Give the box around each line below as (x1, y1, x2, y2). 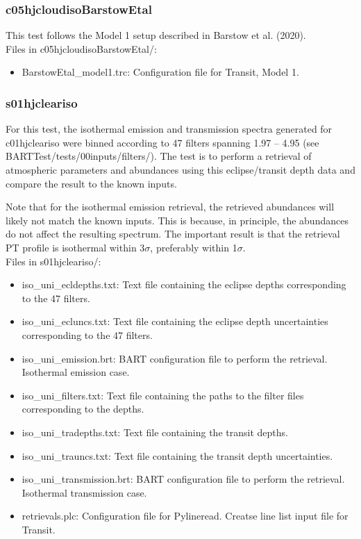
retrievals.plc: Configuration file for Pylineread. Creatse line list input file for (22, 508, 349, 523)
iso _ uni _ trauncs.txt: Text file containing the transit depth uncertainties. (22, 448, 333, 463)
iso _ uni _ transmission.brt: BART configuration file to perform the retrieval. (22, 472, 345, 486)
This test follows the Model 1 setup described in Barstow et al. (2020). (6, 28, 306, 42)
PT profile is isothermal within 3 (6, 240, 145, 254)
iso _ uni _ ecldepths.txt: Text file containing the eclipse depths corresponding (22, 277, 346, 292)
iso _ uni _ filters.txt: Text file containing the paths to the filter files (22, 388, 304, 402)
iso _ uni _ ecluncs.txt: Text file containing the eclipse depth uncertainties (22, 314, 328, 329)
